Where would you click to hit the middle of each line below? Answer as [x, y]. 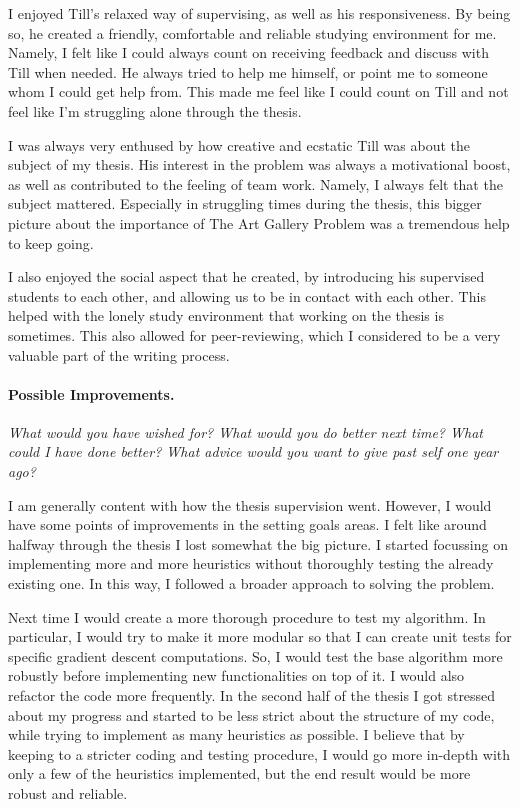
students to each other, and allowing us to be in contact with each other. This [247, 295]
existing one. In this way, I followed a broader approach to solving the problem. [251, 583]
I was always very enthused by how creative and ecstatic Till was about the [239, 144]
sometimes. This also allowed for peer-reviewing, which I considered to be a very [254, 334]
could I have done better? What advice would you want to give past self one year [253, 451]
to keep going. [51, 242]
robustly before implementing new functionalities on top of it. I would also [236, 675]
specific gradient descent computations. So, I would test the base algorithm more [255, 655]
